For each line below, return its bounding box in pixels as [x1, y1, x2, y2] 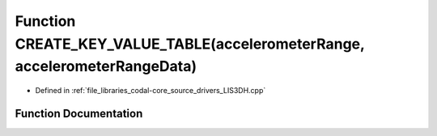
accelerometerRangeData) [15, 57, 197, 76]
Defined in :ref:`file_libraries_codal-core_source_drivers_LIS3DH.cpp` [35, 86, 266, 96]
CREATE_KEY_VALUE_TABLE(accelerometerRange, [15, 35, 365, 53]
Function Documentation [15, 106, 143, 121]
